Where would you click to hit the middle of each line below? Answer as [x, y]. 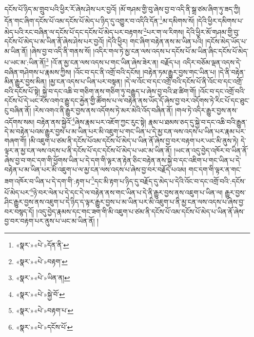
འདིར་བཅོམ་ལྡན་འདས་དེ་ [212, 62]
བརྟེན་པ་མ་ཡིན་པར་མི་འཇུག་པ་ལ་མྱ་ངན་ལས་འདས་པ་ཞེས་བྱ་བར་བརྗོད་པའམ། [96, 169]
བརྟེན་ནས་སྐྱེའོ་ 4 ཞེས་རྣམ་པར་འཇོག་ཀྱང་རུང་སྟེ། [91, 121]
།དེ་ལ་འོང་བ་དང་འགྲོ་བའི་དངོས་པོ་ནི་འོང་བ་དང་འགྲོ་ [184, 81]
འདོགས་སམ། [20, 122]
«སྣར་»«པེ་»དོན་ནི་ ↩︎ [42, 245]
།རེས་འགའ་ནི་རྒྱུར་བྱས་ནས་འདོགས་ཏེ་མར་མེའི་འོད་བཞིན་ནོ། [103, 110]
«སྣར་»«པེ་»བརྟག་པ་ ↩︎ [45, 310]
